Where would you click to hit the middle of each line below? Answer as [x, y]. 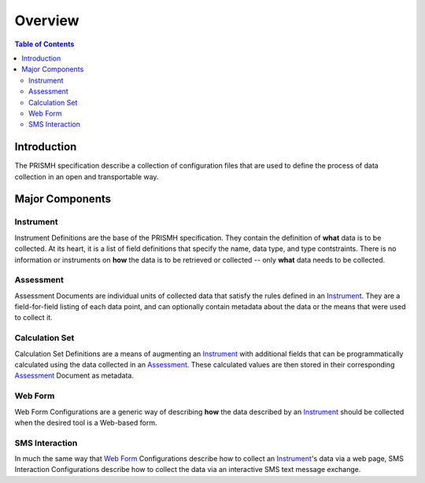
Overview [47, 20]
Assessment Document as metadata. [74, 376]
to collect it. [33, 318]
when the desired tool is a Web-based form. [86, 422]
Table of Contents [44, 44]
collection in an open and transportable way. [87, 176]
